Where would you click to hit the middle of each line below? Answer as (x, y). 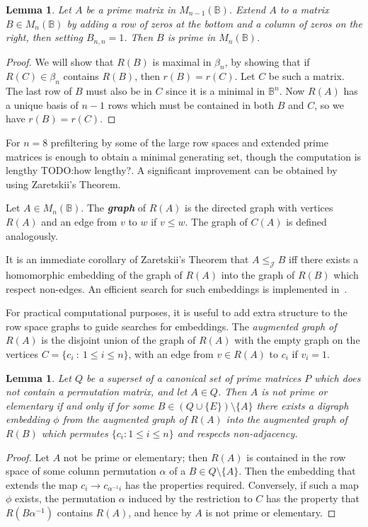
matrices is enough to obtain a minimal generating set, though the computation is (184, 156)
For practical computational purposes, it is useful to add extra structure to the (177, 312)
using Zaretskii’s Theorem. (63, 184)
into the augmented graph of (287, 419)
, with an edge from (171, 353)
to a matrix (304, 9)
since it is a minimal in (215, 91)
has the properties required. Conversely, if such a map (242, 484)
